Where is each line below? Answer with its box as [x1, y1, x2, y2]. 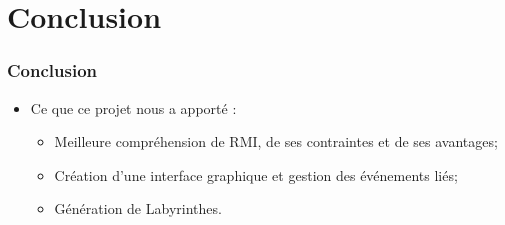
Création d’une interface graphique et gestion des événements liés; [54, 164, 458, 185]
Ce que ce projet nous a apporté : [30, 97, 237, 118]
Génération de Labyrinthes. [54, 198, 222, 219]
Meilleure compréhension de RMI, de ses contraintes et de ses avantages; [54, 131, 498, 152]
